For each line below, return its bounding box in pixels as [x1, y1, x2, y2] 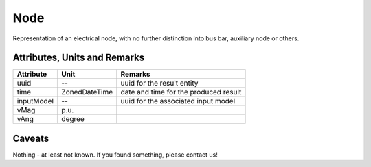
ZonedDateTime [61, 88, 113, 97]
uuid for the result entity [120, 79, 199, 88]
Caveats [12, 132, 49, 144]
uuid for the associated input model [120, 97, 236, 106]
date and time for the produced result [120, 88, 242, 97]
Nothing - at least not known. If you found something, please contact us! [12, 151, 218, 159]
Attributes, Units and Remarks [12, 52, 145, 64]
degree [61, 114, 85, 124]
